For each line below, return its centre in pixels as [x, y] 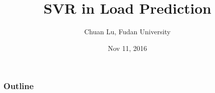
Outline [19, 86]
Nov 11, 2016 [127, 48]
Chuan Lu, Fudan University [127, 32]
